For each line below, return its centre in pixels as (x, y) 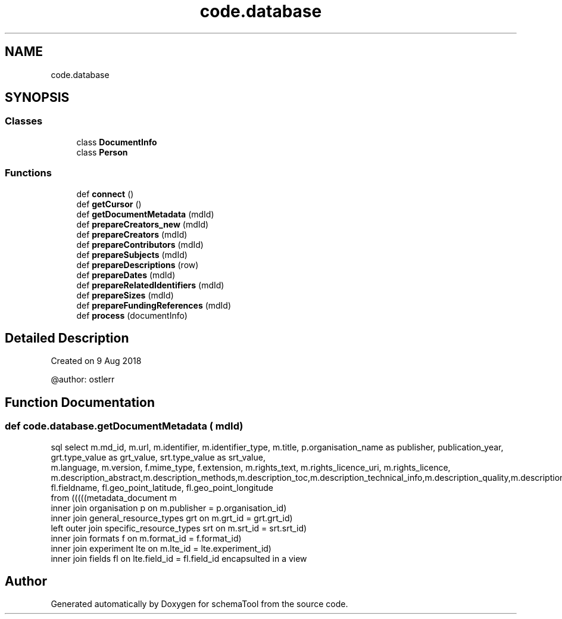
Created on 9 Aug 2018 (96, 361)
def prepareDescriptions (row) (138, 265)
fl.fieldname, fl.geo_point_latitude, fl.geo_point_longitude (162, 487)
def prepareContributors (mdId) (140, 244)
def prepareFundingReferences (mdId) (154, 305)
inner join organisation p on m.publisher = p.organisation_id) (169, 508)
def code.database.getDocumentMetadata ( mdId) (124, 426)
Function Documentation (80, 402)
